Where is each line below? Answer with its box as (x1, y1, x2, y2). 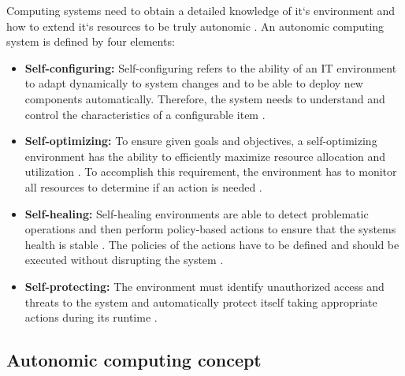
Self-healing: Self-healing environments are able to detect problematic (24, 205, 369, 222)
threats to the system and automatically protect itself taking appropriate (24, 293, 377, 310)
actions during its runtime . (24, 309, 158, 326)
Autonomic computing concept (6, 348, 262, 372)
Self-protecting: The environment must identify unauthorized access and (24, 277, 385, 294)
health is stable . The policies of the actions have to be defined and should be (24, 236, 399, 252)
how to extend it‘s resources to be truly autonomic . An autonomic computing (6, 17, 385, 34)
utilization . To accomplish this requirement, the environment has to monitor (24, 163, 397, 180)
